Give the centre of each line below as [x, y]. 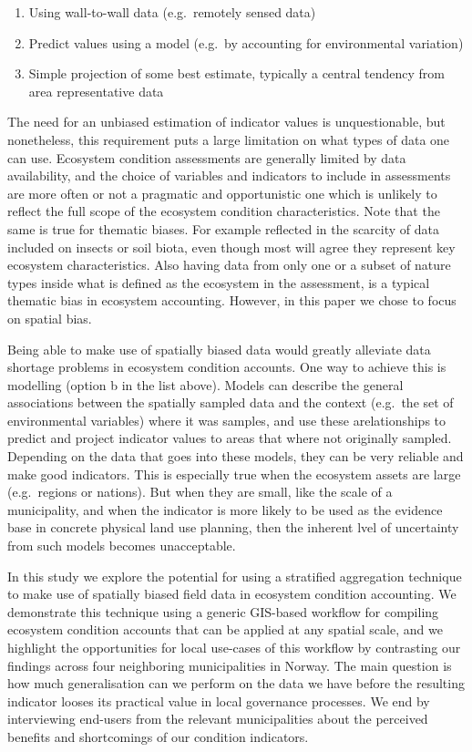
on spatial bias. [50, 318]
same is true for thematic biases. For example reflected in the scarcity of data [223, 228]
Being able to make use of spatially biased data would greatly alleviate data [219, 349]
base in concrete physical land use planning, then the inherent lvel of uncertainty [233, 527]
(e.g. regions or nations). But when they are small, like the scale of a [200, 492]
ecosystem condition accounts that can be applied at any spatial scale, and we [225, 629]
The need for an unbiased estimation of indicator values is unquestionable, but [226, 122]
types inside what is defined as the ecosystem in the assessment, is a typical [219, 282]
